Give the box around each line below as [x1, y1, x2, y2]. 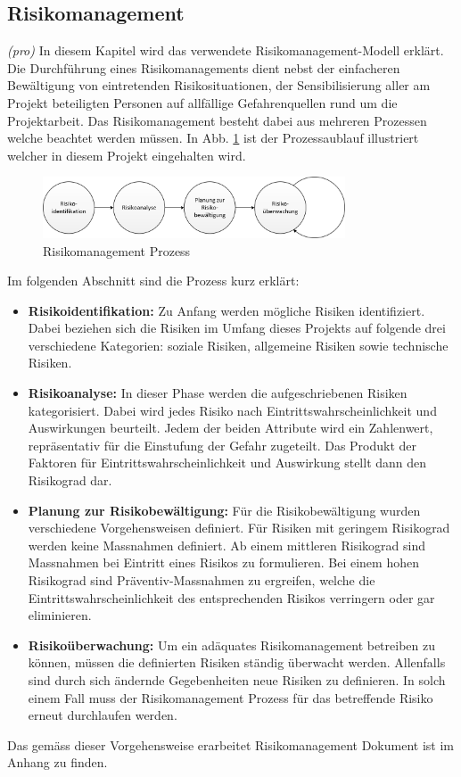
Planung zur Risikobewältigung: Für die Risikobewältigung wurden [28, 500, 421, 519]
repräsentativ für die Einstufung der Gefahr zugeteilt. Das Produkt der [28, 435, 417, 454]
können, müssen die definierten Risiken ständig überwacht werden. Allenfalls [28, 653, 446, 672]
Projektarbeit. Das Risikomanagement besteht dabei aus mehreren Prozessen [7, 111, 427, 129]
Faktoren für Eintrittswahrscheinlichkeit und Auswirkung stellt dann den [28, 453, 427, 472]
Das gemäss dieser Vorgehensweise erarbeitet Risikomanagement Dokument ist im [7, 735, 454, 754]
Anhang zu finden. [7, 753, 108, 772]
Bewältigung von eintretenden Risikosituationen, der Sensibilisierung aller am [7, 76, 431, 95]
